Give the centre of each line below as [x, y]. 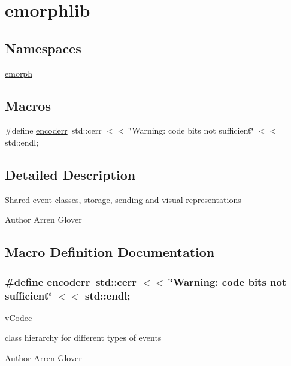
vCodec [19, 317]
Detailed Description [70, 174]
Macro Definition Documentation [110, 252]
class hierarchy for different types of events [83, 338]
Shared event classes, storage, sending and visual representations [123, 199]
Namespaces [43, 48]
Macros [28, 105]
